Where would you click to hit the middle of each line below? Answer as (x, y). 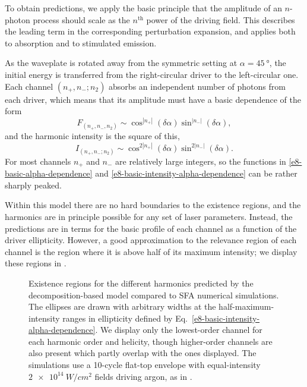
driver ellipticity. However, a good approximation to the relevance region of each (151, 240)
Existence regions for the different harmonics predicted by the (141, 283)
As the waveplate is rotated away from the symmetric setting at (121, 63)
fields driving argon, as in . (143, 376)
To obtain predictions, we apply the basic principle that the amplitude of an (143, 8)
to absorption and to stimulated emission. (81, 43)
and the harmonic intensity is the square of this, (92, 136)
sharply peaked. (33, 185)
